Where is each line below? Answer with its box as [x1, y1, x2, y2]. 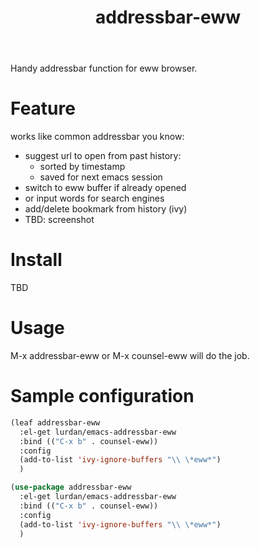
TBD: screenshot [24, 214, 95, 226]
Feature [10, 97, 76, 120]
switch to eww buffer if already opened [24, 182, 187, 194]
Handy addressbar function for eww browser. [10, 62, 198, 75]
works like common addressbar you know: [10, 131, 185, 143]
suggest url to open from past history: [24, 150, 182, 162]
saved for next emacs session [39, 171, 163, 183]
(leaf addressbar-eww [10, 417, 101, 428]
